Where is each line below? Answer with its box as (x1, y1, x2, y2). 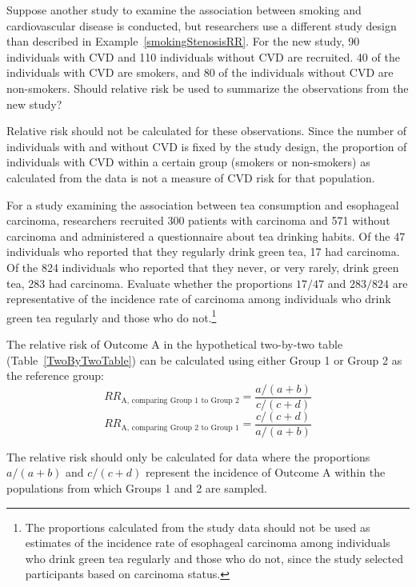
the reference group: (6, 367, 104, 384)
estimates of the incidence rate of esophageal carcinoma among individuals (25, 534, 390, 551)
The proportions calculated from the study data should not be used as (25, 518, 370, 535)
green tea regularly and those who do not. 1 (6, 306, 217, 325)
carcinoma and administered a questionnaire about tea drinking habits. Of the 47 (6, 227, 406, 244)
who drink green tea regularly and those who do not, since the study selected (25, 549, 403, 566)
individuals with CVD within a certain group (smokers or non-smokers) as (6, 154, 370, 170)
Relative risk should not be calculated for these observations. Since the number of (6, 122, 407, 139)
